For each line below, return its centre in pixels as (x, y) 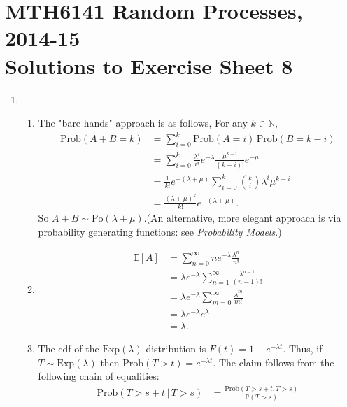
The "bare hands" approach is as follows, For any (143, 123)
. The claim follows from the (274, 362)
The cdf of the (69, 349)
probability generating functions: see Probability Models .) (160, 232)
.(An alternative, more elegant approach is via (242, 218)
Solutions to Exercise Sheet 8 (149, 65)
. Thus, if (303, 349)
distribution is (176, 349)
